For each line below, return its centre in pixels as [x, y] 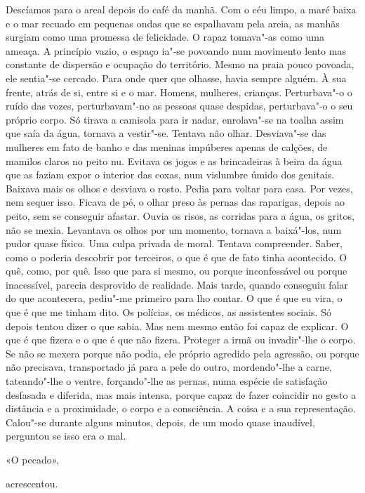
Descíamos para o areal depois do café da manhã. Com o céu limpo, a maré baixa [181, 9]
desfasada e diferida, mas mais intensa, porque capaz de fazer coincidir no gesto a [181, 394]
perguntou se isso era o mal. [66, 436]
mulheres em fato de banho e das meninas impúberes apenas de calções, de [167, 146]
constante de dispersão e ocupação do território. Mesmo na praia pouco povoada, [180, 64]
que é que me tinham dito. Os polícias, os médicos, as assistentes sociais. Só [168, 312]
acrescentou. [32, 483]
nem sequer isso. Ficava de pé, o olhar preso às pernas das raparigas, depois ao [175, 202]
